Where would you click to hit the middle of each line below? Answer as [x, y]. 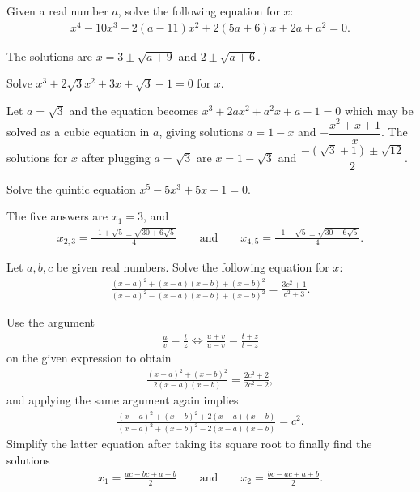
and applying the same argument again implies [123, 399]
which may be [379, 110]
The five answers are [57, 216]
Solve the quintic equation [71, 188]
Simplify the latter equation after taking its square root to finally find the [189, 444]
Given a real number [57, 11]
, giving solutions [201, 132]
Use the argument [51, 322]
